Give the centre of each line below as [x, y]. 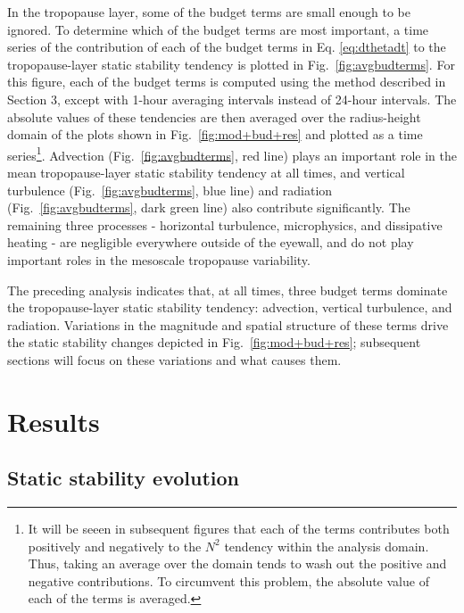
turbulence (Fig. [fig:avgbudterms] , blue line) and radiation [170, 190]
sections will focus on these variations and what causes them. [174, 359]
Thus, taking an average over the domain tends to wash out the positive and [237, 563]
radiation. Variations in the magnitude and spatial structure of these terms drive [228, 324]
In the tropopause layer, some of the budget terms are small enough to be [209, 12]
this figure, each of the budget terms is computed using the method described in [227, 82]
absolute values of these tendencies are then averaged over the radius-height [214, 116]
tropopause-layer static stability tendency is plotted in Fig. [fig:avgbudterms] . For [231, 64]
